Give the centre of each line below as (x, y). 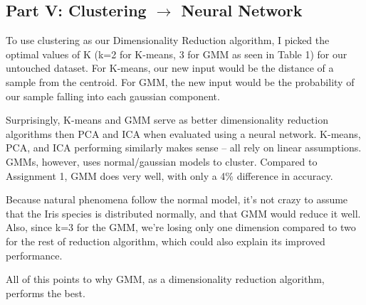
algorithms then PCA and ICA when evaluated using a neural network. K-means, (183, 133)
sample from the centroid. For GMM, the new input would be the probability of (180, 81)
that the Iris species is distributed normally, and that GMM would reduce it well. (183, 213)
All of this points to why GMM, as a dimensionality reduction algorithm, (165, 279)
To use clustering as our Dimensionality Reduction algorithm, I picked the (168, 40)
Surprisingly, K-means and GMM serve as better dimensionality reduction (167, 120)
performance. (34, 255)
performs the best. (46, 293)
